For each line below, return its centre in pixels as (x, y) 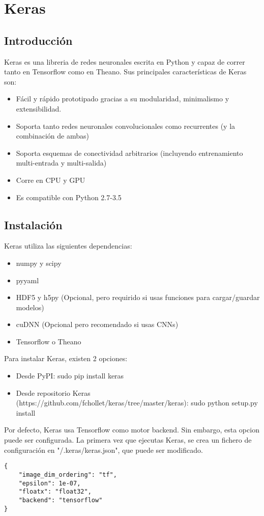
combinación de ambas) (52, 136)
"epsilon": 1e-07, (50, 483)
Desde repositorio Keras (53, 392)
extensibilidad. (39, 108)
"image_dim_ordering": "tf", (68, 474)
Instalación (33, 224)
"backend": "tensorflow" (61, 500)
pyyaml (27, 280)
